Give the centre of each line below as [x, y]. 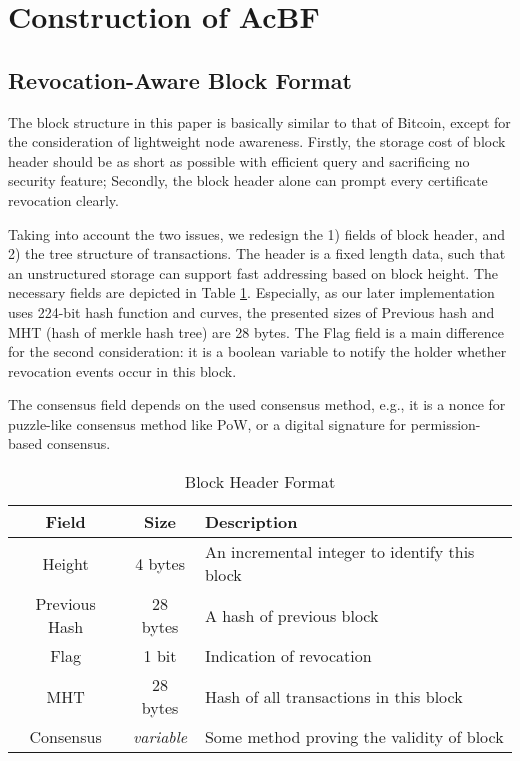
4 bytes [160, 563]
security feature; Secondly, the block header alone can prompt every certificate [248, 180]
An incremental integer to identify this [339, 552]
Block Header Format [260, 482]
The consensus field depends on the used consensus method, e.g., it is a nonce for [257, 404]
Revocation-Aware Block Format [180, 79]
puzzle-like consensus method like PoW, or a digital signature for [207, 423]
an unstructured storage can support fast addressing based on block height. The [253, 272]
